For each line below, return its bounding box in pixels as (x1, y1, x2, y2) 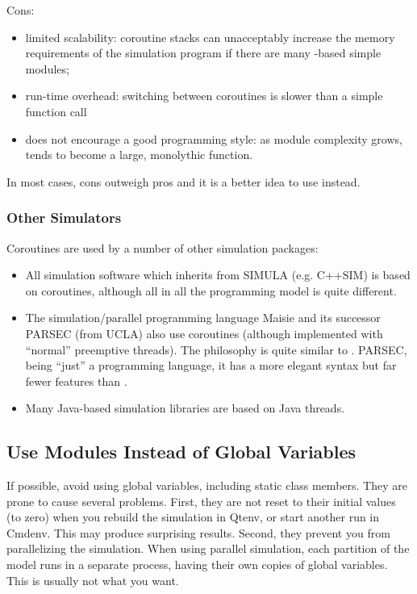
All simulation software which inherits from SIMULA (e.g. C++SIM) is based (25, 266, 411, 283)
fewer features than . (25, 372, 127, 389)
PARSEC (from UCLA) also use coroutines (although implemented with (25, 324, 383, 341)
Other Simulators (6, 207, 122, 228)
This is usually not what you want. (6, 571, 179, 588)
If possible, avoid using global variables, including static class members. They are (6, 477, 407, 494)
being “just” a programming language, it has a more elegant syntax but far (25, 357, 397, 374)
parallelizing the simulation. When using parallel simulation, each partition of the (6, 540, 410, 557)
